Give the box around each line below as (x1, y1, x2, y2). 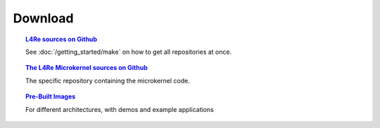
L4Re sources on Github (25, 35, 98, 43)
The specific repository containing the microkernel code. (25, 76, 190, 85)
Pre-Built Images (25, 92, 76, 101)
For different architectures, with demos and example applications (25, 105, 214, 113)
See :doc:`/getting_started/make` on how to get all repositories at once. (25, 48, 232, 56)
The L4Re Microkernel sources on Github (25, 64, 148, 72)
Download (13, 10, 74, 26)
